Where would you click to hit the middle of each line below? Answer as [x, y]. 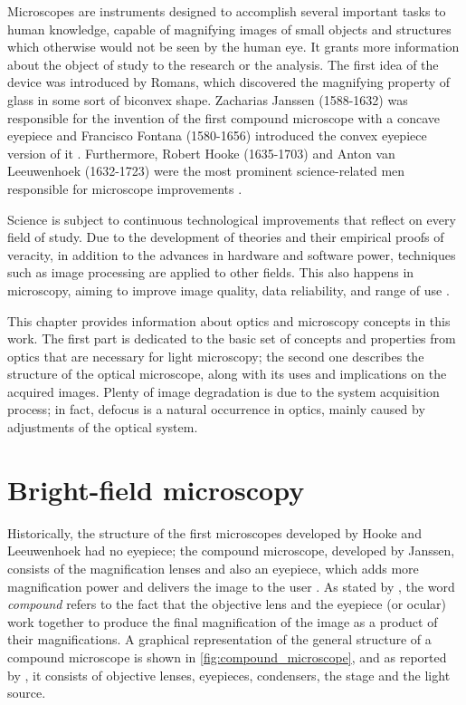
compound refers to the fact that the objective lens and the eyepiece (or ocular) [227, 604]
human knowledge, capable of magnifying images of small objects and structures [229, 29]
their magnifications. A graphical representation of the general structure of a [219, 639]
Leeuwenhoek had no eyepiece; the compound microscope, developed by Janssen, [231, 550]
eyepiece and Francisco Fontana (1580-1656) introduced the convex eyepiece [217, 135]
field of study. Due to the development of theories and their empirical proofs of [226, 237]
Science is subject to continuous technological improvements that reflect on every [232, 219]
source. [27, 693]
